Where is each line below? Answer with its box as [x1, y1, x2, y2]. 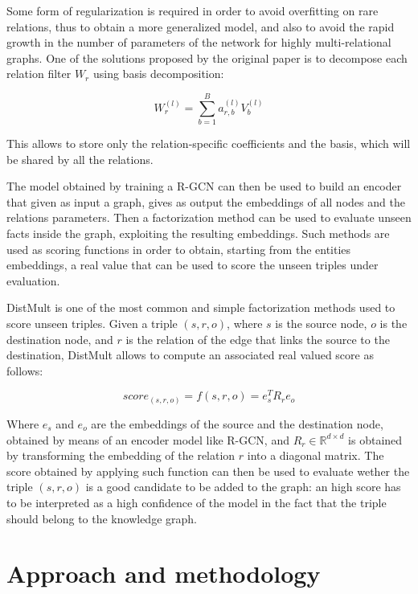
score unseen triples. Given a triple [6, 315, 178, 332]
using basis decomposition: [92, 65, 224, 82]
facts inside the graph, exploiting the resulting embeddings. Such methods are [6, 225, 390, 242]
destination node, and [6, 330, 113, 347]
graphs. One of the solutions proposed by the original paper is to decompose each [6, 49, 408, 66]
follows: [6, 362, 43, 379]
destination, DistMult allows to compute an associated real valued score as [6, 346, 374, 363]
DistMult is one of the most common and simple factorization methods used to [6, 299, 395, 316]
